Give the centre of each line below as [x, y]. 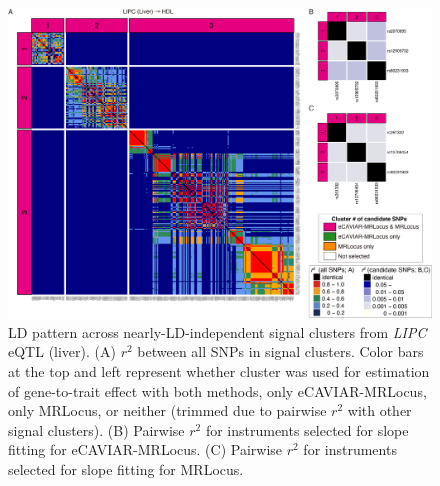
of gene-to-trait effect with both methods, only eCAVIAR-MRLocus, [217, 390]
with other [379, 410]
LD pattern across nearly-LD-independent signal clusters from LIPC [217, 331]
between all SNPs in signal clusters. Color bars [280, 351]
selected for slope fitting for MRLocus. [126, 468]
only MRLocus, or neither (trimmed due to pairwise [167, 410]
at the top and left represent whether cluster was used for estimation [219, 370]
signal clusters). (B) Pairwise [96, 429]
